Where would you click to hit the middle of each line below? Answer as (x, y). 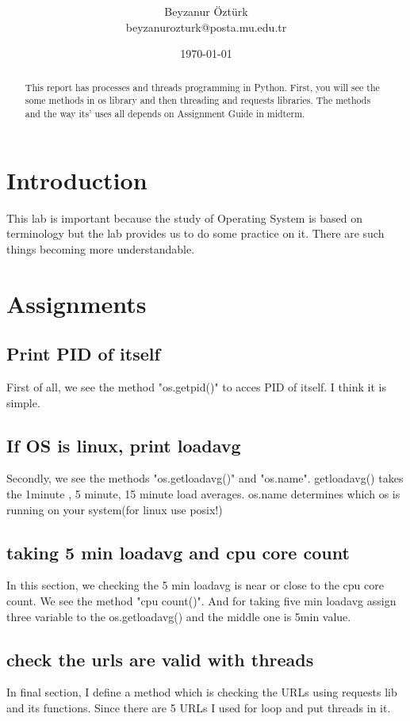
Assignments (77, 303)
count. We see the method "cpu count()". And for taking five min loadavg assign (201, 600)
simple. (23, 402)
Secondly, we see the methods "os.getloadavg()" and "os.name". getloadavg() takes (205, 478)
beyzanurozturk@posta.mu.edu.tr (206, 27)
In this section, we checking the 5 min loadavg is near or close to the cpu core (195, 585)
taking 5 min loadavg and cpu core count (178, 552)
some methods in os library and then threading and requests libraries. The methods (198, 100)
